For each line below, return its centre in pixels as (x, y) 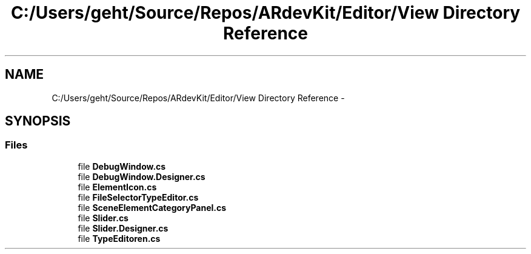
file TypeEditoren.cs (119, 238)
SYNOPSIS (38, 121)
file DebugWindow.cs (122, 166)
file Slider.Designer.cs (123, 228)
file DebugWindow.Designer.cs (142, 176)
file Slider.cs (103, 218)
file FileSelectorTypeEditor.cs (138, 197)
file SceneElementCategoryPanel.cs (152, 207)
